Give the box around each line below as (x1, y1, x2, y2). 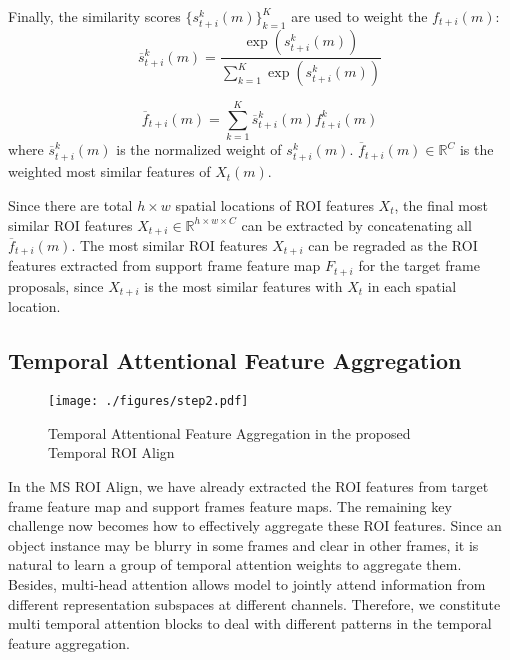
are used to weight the (291, 6, 428, 26)
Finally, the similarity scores (8, 6, 181, 26)
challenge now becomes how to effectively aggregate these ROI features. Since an (8, 515, 502, 536)
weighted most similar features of (8, 161, 211, 182)
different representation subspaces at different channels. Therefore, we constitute (8, 593, 501, 614)
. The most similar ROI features (71, 234, 268, 255)
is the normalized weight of (116, 139, 282, 160)
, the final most (394, 194, 488, 215)
